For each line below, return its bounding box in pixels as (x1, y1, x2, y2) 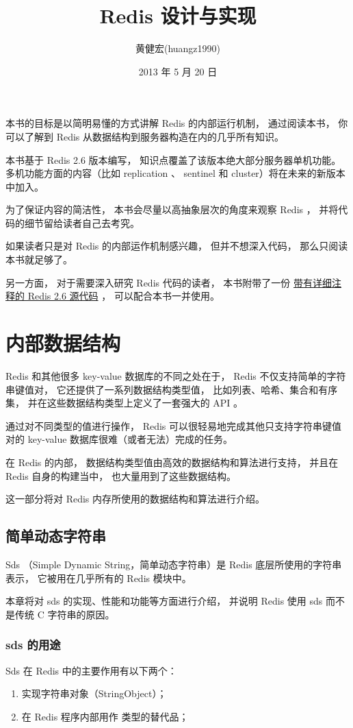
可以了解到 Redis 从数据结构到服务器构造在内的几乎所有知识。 (5, 129, 285, 143)
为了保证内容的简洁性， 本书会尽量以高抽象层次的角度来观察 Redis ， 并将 (5, 202, 339, 217)
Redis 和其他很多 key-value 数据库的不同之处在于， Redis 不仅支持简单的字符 (5, 368, 346, 383)
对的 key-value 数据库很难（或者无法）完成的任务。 (5, 432, 233, 446)
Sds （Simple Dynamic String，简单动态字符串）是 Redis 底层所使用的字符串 (5, 557, 342, 571)
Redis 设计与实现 (99, 1, 257, 29)
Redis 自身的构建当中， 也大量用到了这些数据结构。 (5, 468, 237, 483)
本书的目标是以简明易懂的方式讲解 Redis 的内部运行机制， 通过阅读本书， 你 (5, 116, 348, 130)
